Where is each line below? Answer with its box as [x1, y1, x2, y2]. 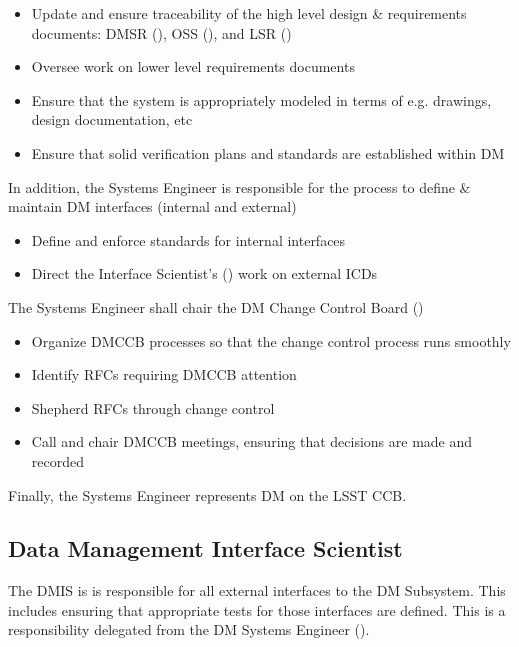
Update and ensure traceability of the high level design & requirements [31, 3, 467, 23]
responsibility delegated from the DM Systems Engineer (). [8, 619, 370, 640]
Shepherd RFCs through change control [31, 397, 275, 418]
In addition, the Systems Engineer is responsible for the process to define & [8, 176, 471, 197]
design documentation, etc [31, 109, 193, 130]
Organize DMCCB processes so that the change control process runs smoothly [31, 330, 511, 351]
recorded [31, 450, 84, 471]
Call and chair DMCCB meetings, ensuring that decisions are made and [31, 431, 473, 452]
